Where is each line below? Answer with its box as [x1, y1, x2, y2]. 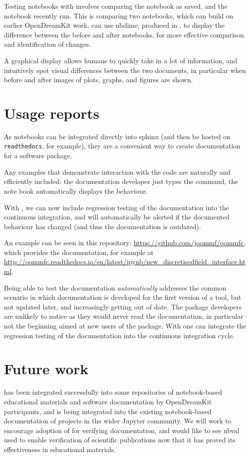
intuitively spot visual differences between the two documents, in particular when [4, 65, 246, 75]
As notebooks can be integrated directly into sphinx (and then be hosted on [4, 131, 231, 141]
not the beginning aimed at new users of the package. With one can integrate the [4, 321, 246, 331]
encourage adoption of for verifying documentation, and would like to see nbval [4, 425, 240, 435]
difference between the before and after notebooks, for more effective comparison [4, 29, 244, 39]
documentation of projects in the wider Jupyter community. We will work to [4, 416, 232, 426]
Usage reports [4, 103, 100, 123]
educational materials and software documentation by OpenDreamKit [4, 396, 212, 406]
